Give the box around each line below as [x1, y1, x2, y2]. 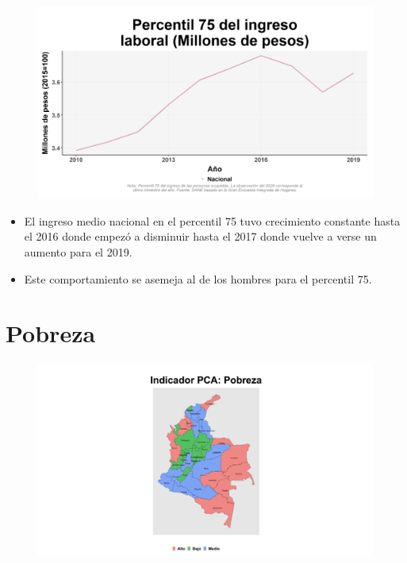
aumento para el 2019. [24, 244, 132, 260]
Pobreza [6, 317, 96, 349]
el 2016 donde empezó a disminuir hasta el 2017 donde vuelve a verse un [24, 228, 377, 245]
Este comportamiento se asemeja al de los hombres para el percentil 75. [24, 270, 372, 287]
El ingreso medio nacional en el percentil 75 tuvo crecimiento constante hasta [24, 212, 401, 229]
